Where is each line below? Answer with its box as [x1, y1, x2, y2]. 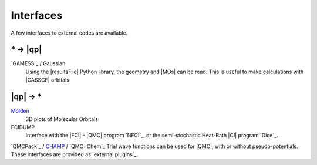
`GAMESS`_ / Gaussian [11, 60, 66, 67]
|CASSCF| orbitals [25, 76, 70, 83]
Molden [11, 107, 29, 115]
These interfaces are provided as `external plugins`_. [11, 151, 139, 158]
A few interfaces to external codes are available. [11, 29, 128, 36]
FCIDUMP [11, 123, 35, 130]
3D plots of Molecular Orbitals [25, 115, 99, 123]
